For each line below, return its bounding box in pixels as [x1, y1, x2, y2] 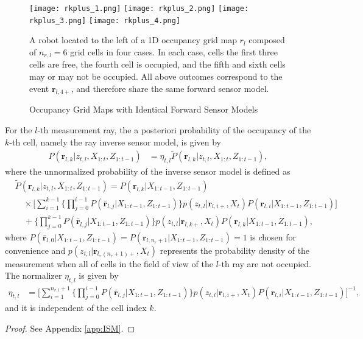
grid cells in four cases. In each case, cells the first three [70, 45, 278, 58]
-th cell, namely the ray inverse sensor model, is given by [9, 135, 221, 148]
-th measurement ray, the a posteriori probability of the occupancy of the [37, 123, 311, 136]
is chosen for [250, 230, 296, 243]
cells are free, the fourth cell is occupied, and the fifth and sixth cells [29, 58, 286, 71]
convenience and [5, 243, 66, 256]
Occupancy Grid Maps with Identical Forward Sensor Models [29, 103, 258, 116]
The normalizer [5, 269, 62, 282]
